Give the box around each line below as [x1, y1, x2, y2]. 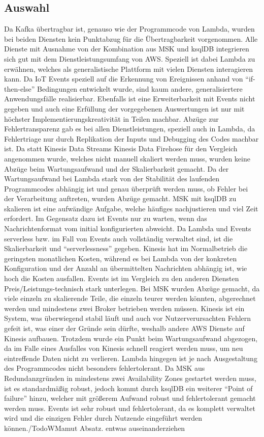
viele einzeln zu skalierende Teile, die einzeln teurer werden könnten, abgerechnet [4, 293, 256, 304]
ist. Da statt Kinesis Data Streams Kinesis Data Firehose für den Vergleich [4, 143, 238, 154]
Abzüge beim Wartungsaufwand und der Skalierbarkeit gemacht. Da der [4, 163, 229, 174]
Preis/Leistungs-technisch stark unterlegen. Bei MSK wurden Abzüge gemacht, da [4, 283, 260, 293]
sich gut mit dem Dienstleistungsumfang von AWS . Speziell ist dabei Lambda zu [4, 53, 255, 64]
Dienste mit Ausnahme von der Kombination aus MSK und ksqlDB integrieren [4, 43, 249, 54]
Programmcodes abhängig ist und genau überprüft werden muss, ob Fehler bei [4, 183, 248, 194]
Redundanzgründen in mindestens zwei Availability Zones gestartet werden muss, [4, 372, 256, 383]
